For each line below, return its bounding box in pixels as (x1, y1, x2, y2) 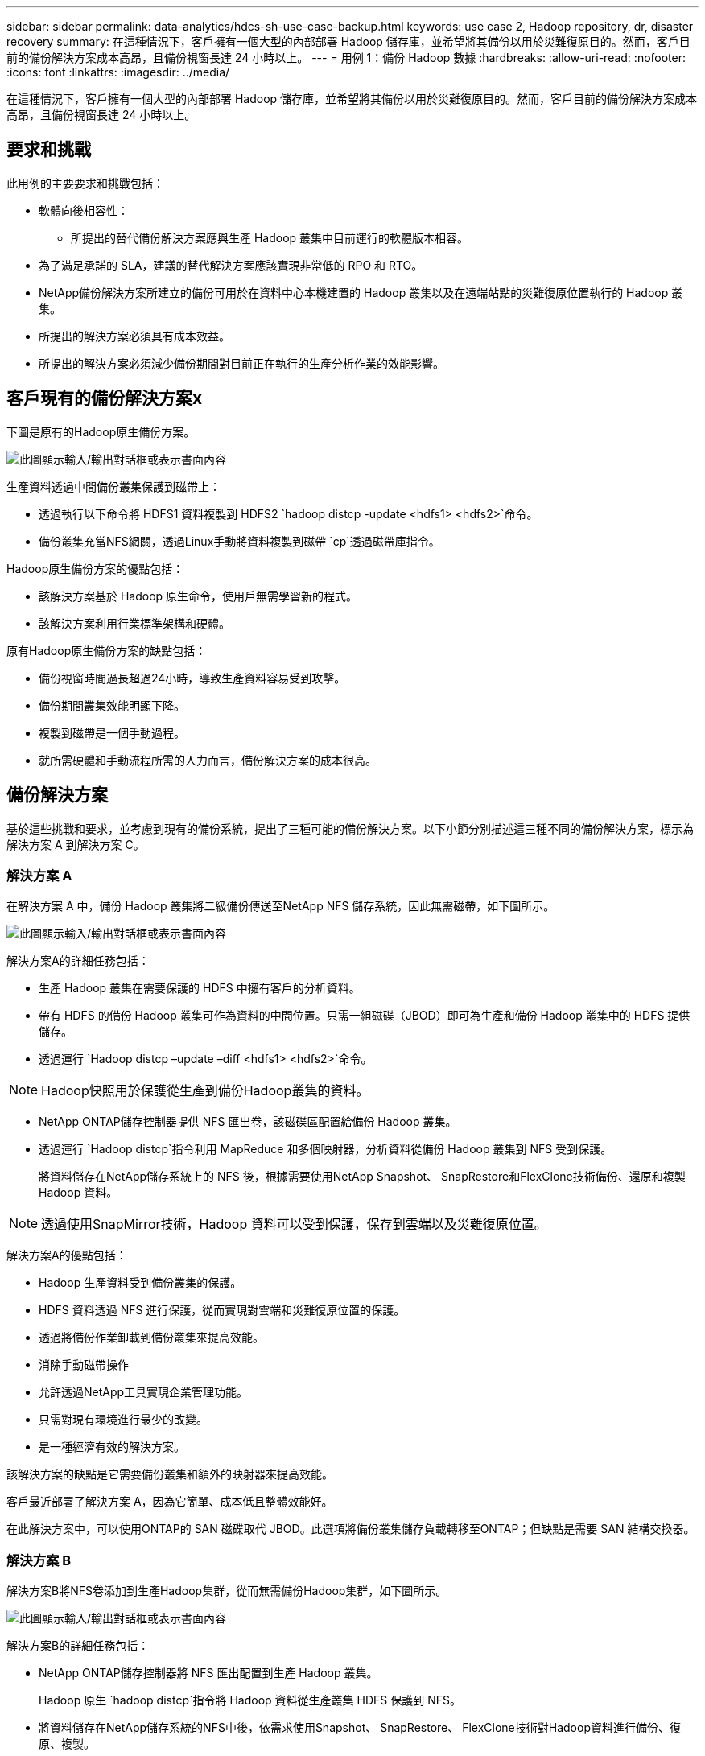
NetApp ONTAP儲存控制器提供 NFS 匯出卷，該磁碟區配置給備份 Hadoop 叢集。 (39, 1115, 457, 1129)
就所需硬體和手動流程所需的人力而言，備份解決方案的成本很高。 (39, 752, 377, 767)
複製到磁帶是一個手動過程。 (39, 725, 185, 740)
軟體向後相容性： (39, 203, 129, 217)
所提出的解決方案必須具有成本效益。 (39, 328, 230, 343)
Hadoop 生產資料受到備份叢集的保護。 (39, 1276, 242, 1290)
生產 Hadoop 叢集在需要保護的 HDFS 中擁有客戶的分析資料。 (39, 981, 361, 995)
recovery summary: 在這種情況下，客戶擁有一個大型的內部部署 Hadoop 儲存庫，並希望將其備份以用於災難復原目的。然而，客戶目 (6, 35, 691, 48)
